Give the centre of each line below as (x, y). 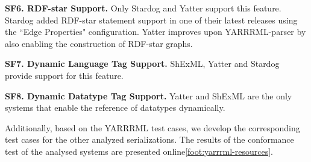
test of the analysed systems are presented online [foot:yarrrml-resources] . (139, 151)
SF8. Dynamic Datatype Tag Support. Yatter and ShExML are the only (149, 95)
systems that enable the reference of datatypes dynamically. (115, 107)
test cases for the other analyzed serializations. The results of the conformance (149, 139)
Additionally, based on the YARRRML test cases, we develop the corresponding (152, 127)
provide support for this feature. (64, 75)
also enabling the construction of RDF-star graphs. (99, 43)
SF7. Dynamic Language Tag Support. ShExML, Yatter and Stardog (142, 64)
